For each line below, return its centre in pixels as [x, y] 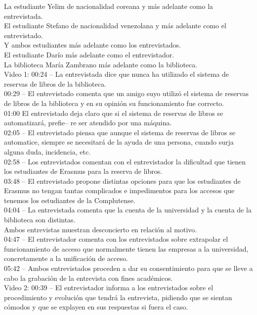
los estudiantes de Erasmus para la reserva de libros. [83, 171]
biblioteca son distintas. [40, 220]
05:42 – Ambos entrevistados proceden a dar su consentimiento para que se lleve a [128, 268]
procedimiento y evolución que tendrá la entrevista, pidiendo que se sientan [118, 297]
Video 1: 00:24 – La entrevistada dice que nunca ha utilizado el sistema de [117, 74]
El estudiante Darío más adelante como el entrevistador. [89, 54]
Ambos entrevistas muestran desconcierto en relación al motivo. [101, 229]
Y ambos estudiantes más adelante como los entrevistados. [92, 45]
